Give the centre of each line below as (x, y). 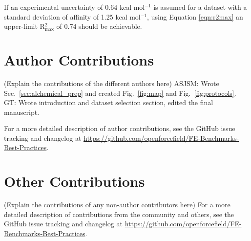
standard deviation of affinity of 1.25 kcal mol (72, 16)
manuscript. (22, 112)
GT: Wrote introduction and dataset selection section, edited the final (109, 102)
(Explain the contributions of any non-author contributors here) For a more (117, 205)
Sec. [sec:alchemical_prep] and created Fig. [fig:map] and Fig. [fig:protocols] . (120, 93)
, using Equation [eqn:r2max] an (195, 16)
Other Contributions (74, 181)
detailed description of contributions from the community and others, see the (119, 214)
